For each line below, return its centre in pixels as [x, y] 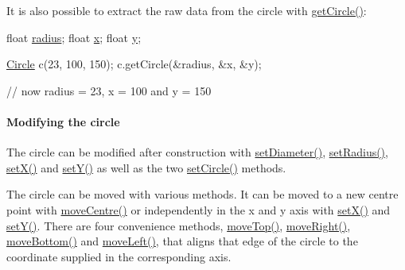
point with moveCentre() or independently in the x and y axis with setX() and [199, 209]
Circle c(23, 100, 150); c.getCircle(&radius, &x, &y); [134, 64]
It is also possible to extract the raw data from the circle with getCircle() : [187, 10]
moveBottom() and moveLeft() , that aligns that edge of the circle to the [182, 241]
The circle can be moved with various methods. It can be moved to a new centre [202, 194]
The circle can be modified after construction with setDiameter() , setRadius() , [197, 152]
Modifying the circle [63, 121]
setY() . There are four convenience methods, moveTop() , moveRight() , [179, 225]
